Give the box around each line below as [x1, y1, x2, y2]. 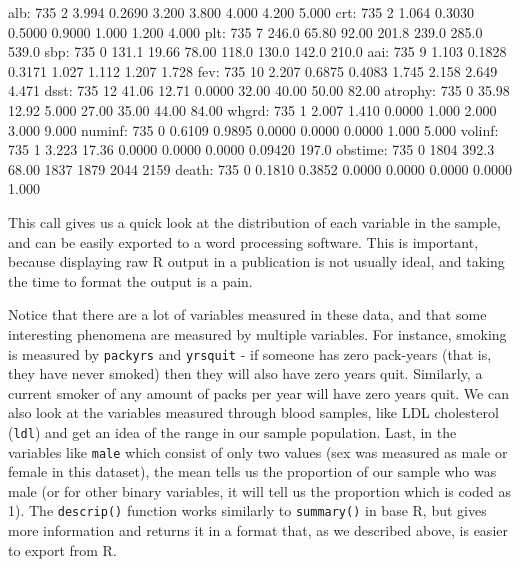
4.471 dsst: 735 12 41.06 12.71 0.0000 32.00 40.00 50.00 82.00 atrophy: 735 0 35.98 [8, 80, 510, 101]
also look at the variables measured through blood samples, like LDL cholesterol [8, 402, 499, 423]
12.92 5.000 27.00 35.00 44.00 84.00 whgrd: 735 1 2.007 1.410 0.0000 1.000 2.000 [8, 99, 497, 120]
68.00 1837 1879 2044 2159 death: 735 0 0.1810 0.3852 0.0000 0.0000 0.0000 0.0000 [8, 158, 512, 179]
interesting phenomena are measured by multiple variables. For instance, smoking [8, 323, 507, 344]
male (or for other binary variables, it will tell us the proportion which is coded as [8, 480, 512, 501]
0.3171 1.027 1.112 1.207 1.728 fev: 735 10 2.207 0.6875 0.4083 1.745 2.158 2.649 [8, 60, 498, 81]
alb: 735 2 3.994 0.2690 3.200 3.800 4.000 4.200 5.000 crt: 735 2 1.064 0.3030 [8, 2, 474, 22]
